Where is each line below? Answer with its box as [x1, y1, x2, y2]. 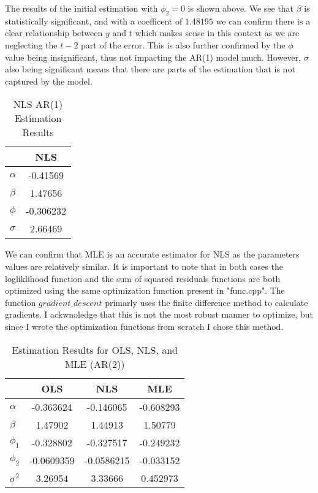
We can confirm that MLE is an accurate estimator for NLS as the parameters [5, 248, 300, 261]
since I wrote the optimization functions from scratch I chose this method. [5, 319, 284, 332]
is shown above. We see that [187, 2, 294, 14]
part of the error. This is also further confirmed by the [81, 38, 286, 51]
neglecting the [5, 38, 58, 51]
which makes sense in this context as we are [135, 26, 300, 39]
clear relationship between [5, 26, 103, 39]
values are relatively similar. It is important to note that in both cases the [5, 259, 283, 272]
